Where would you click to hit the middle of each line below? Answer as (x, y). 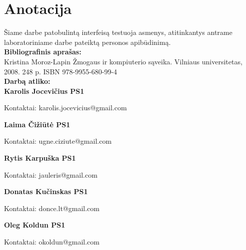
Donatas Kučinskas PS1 (46, 191)
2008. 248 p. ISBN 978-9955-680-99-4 (61, 71)
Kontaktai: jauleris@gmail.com (51, 174)
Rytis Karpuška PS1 (40, 158)
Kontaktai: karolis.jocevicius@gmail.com (65, 108)
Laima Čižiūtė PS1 (37, 124)
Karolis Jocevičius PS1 (44, 91)
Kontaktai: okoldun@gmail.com (52, 242)
